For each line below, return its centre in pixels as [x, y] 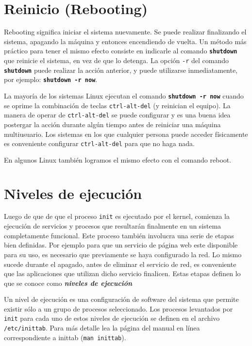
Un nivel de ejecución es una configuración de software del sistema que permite [121, 299]
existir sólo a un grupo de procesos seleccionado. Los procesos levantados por [118, 308]
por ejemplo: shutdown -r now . [51, 79]
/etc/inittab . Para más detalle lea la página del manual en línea [102, 328]
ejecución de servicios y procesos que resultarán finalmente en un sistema [113, 226]
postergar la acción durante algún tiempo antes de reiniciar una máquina [112, 124]
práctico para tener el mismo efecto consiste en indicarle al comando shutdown [121, 51]
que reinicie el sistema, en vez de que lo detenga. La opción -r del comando [117, 60]
